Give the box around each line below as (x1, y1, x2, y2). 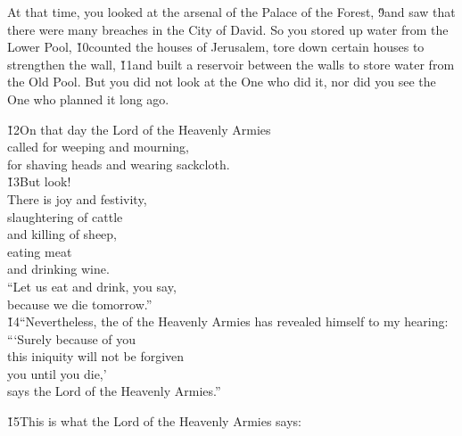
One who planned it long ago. (7, 89, 169, 108)
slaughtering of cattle (7, 207, 123, 226)
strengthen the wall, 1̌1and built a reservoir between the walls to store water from (7, 54, 455, 73)
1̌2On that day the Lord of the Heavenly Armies (7, 119, 271, 138)
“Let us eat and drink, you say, (7, 276, 177, 295)
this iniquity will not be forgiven (7, 347, 185, 366)
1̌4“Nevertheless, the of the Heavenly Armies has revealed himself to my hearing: (7, 312, 449, 331)
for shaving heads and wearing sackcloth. (7, 154, 230, 173)
